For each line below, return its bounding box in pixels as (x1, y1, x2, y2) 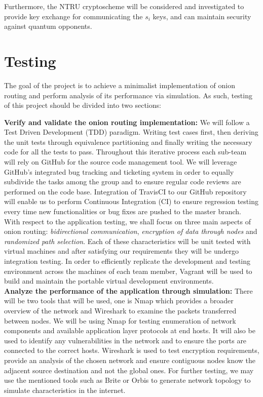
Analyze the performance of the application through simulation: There (4, 285, 253, 296)
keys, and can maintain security (153, 11, 251, 21)
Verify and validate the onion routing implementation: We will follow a (4, 116, 250, 127)
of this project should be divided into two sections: (4, 100, 161, 110)
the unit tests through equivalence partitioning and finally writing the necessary (4, 136, 252, 147)
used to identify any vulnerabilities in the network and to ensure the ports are (4, 335, 247, 345)
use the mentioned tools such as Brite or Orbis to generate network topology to (4, 375, 251, 385)
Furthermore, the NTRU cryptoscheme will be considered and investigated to (4, 1, 244, 11)
